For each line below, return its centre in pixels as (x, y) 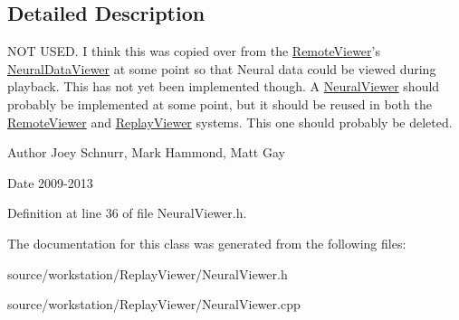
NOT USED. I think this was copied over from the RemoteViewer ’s (194, 51)
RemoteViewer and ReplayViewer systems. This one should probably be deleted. (230, 122)
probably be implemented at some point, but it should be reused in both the (220, 104)
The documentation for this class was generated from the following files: (207, 243)
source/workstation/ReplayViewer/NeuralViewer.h (148, 273)
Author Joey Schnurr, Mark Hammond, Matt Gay (146, 152)
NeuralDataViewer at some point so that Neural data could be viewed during (222, 68)
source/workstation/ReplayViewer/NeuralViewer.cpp (154, 304)
